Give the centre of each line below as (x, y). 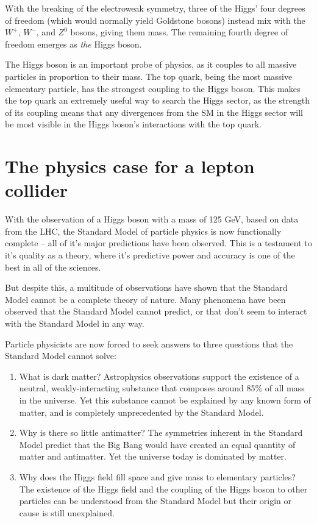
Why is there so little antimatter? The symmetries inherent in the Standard (161, 432)
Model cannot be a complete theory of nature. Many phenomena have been (145, 299)
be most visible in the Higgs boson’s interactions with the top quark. (133, 124)
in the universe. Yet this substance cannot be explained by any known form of (165, 400)
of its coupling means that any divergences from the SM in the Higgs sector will (154, 112)
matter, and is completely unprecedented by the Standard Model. (141, 412)
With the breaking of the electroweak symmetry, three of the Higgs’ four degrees (155, 8)
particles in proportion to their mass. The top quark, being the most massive (149, 76)
